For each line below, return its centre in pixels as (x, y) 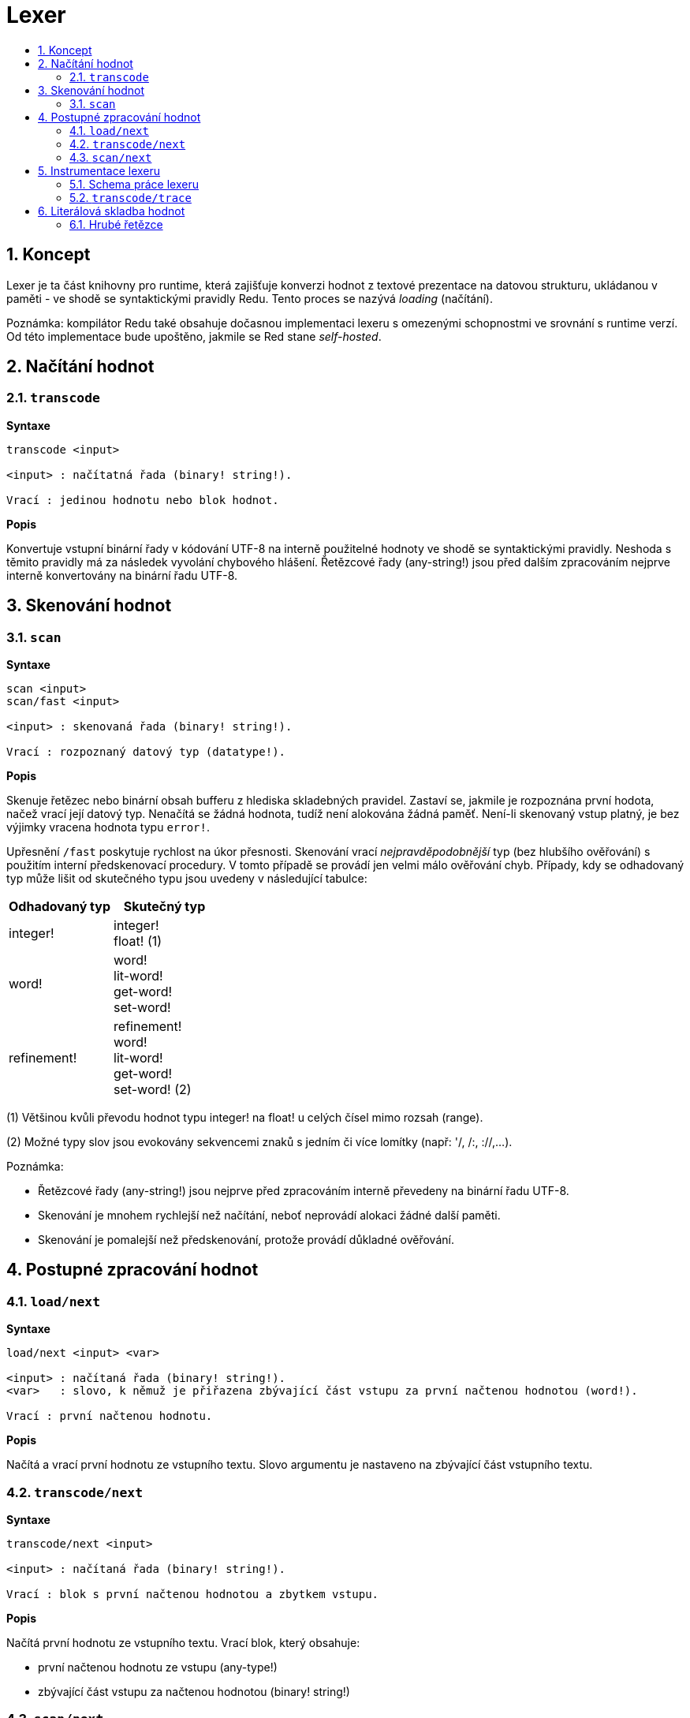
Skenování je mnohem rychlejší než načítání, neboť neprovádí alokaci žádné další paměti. (269, 1216)
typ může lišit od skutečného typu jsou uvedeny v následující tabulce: (187, 879)
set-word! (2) (153, 1090)
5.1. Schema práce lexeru (134, 184)
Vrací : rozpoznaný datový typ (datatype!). (146, 752)
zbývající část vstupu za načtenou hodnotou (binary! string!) (194, 1692)
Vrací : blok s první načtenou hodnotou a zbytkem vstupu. (193, 1594)
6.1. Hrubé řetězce (116, 224)
